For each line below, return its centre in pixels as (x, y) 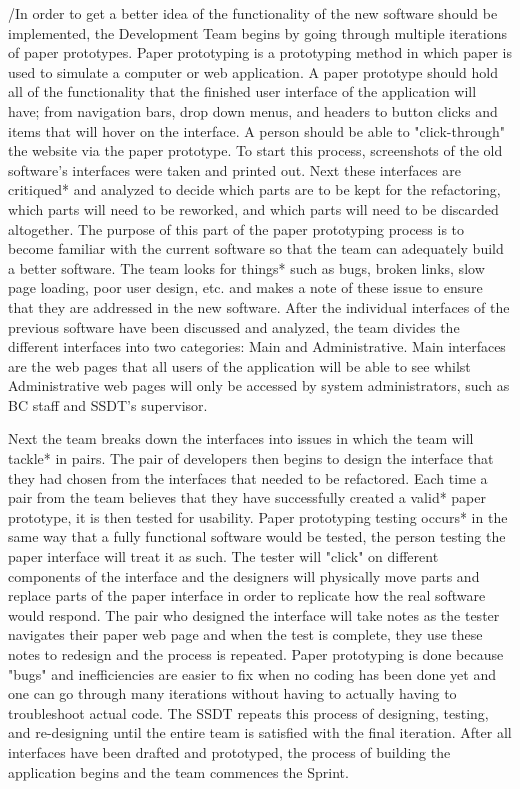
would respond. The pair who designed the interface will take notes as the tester (254, 614)
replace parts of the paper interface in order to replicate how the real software (247, 595)
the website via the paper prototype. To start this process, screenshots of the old (255, 150)
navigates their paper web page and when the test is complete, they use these (245, 634)
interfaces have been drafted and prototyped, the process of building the (229, 751)
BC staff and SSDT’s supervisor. (108, 404)
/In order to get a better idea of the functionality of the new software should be (253, 13)
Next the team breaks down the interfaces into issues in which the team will (241, 438)
